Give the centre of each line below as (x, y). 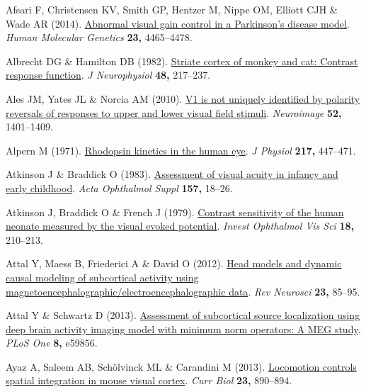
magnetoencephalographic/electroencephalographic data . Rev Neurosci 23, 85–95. (183, 291)
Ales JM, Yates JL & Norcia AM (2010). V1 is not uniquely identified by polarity (183, 98)
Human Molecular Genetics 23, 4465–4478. (99, 37)
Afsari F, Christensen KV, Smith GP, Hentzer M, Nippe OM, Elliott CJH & (172, 9)
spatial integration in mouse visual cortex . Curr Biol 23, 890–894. (149, 380)
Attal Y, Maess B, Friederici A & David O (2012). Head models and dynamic (174, 263)
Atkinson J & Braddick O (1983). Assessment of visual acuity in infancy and (172, 174)
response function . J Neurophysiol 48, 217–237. (108, 75)
